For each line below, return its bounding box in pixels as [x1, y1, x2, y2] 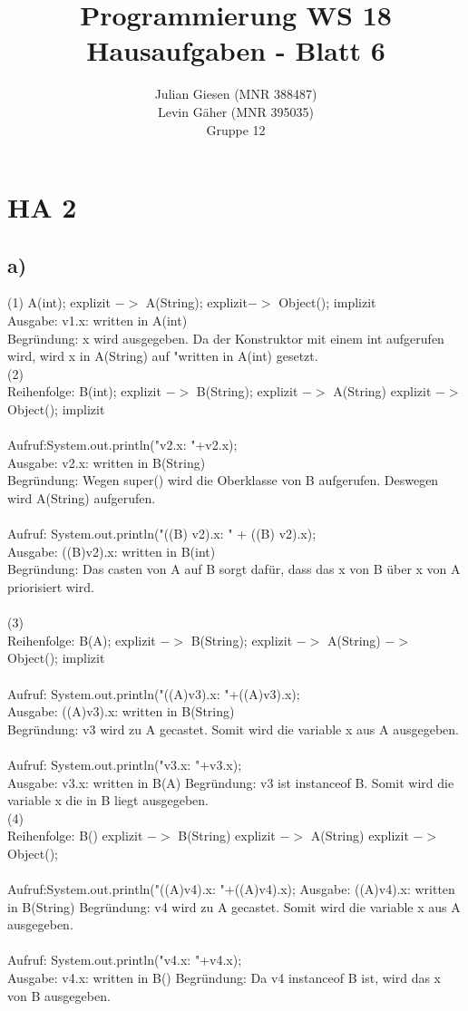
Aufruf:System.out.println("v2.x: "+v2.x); [7, 435, 238, 454]
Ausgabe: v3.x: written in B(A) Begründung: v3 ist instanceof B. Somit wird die [7, 773, 454, 792]
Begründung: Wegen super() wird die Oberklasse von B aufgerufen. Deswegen [7, 471, 439, 490]
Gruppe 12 [206, 120, 266, 139]
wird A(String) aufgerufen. [7, 489, 156, 508]
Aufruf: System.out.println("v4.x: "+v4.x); [7, 950, 242, 969]
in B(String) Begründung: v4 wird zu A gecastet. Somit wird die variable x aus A [7, 897, 461, 916]
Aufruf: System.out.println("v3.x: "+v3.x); [7, 754, 242, 773]
